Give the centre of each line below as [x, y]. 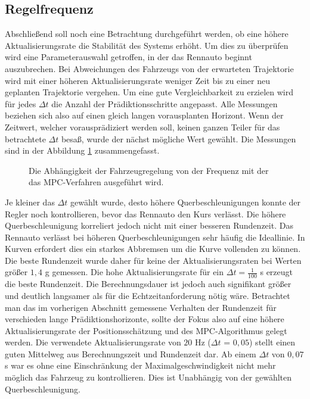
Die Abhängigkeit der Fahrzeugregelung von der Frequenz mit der [149, 170]
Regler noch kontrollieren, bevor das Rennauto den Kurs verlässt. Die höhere [145, 213]
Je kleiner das [30, 202]
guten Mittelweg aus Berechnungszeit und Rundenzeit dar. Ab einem [131, 353]
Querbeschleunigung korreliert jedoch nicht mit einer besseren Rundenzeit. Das [149, 225]
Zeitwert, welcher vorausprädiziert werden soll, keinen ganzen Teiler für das [142, 127]
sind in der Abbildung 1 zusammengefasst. [82, 150]
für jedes [21, 103]
